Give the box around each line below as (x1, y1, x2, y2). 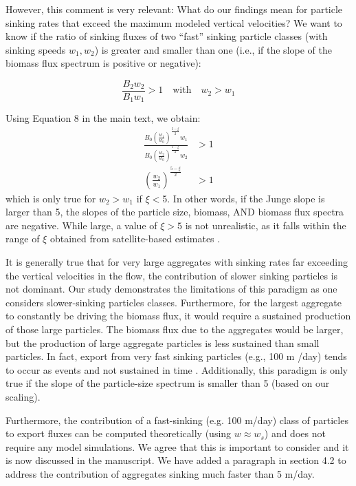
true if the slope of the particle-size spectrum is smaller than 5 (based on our (5, 376, 330, 390)
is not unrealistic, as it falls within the (185, 218, 346, 232)
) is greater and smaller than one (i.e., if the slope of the (94, 42, 332, 56)
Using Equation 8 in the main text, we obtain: (5, 111, 201, 125)
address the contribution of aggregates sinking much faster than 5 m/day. (5, 466, 315, 480)
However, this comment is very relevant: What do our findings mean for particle (5, 2, 343, 16)
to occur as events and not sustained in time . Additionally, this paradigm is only (5, 362, 348, 377)
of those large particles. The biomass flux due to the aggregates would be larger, (5, 322, 344, 337)
